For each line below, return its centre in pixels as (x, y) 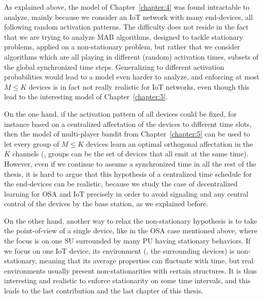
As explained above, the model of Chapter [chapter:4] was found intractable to (127, 7)
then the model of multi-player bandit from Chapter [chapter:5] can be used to (127, 134)
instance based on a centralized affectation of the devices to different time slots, (128, 124)
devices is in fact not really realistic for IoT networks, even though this (139, 86)
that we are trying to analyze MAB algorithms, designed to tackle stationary (124, 36)
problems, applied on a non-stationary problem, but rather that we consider (122, 47)
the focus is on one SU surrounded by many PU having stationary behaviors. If (127, 241)
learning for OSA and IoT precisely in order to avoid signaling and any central (126, 193)
